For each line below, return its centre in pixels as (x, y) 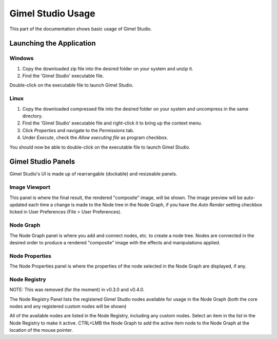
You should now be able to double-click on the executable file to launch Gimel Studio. (100, 147)
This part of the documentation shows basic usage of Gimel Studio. (81, 29)
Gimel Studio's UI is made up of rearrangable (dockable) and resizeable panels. (93, 174)
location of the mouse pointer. (41, 330)
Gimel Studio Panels (42, 162)
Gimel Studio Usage (52, 13)
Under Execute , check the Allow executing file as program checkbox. (95, 138)
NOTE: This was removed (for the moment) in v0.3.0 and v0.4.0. (77, 290)
